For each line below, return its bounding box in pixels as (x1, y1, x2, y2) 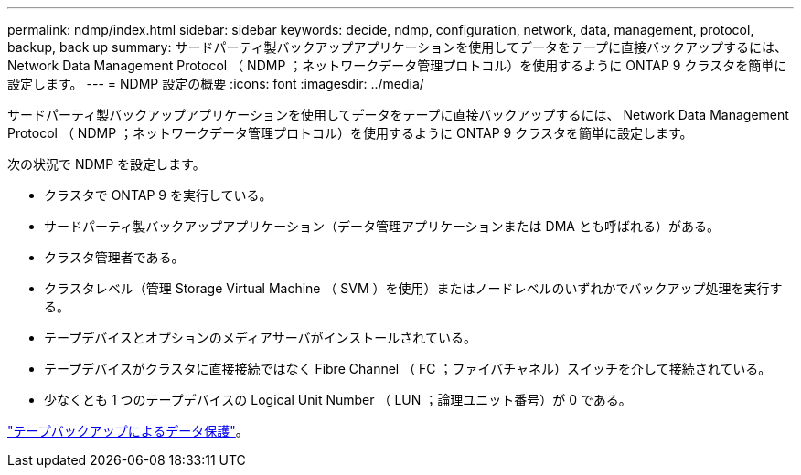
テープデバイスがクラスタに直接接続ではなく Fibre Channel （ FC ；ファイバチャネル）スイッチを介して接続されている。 (44, 361, 772, 376)
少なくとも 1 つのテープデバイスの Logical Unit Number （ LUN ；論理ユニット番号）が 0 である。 (44, 392, 632, 407)
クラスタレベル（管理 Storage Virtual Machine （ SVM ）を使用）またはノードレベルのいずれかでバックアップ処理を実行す (44, 280, 783, 296)
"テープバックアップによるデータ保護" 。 (7, 423, 249, 438)
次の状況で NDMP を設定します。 (7, 156, 206, 172)
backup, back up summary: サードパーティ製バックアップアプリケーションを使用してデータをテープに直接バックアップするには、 (7, 39, 788, 55)
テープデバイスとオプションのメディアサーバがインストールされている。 (44, 330, 476, 345)
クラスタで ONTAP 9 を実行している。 (44, 187, 272, 203)
